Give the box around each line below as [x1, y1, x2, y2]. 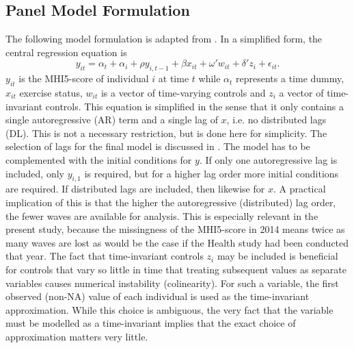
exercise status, [19, 85, 83, 99]
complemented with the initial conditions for [5, 152, 192, 166]
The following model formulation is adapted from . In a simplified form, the [5, 32, 323, 46]
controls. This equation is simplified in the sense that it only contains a [45, 99, 344, 113]
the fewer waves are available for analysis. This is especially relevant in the [5, 208, 318, 223]
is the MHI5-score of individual [18, 71, 149, 86]
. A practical [273, 182, 326, 196]
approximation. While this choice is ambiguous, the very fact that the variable [5, 302, 333, 316]
